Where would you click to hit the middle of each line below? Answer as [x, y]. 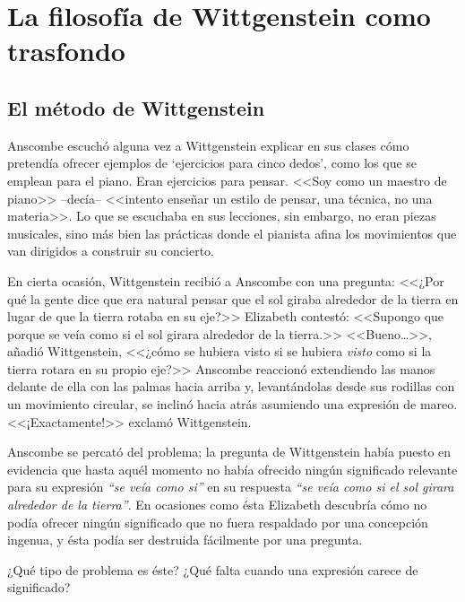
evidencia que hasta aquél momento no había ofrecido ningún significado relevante [232, 469]
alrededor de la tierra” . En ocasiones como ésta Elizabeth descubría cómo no [217, 505]
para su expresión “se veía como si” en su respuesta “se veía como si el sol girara [231, 487]
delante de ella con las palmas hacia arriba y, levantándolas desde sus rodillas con [231, 386]
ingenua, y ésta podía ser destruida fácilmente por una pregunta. [185, 540]
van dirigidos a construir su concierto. [111, 251]
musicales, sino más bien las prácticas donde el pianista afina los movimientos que [232, 233]
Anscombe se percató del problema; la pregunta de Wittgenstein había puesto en [229, 452]
